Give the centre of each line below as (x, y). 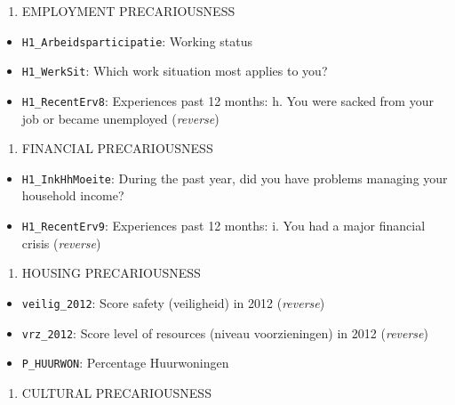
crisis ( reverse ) (61, 243)
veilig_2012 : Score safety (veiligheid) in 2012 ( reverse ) (173, 302)
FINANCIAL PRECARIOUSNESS (117, 148)
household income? (73, 195)
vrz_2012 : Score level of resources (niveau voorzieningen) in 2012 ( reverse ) (225, 332)
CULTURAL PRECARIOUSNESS (116, 392)
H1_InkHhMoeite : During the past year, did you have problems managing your (235, 178)
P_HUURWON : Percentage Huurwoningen (125, 363)
